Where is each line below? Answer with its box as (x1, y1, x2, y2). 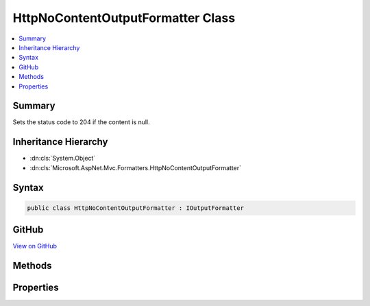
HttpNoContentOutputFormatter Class (12, 10, 236, 25)
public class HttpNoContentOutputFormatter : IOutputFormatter (27, 204, 245, 212)
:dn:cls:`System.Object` (29, 154, 96, 163)
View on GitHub (12, 242, 58, 250)
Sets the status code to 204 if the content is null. (12, 118, 150, 126)
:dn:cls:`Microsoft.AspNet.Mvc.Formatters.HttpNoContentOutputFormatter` (29, 163, 242, 172)
